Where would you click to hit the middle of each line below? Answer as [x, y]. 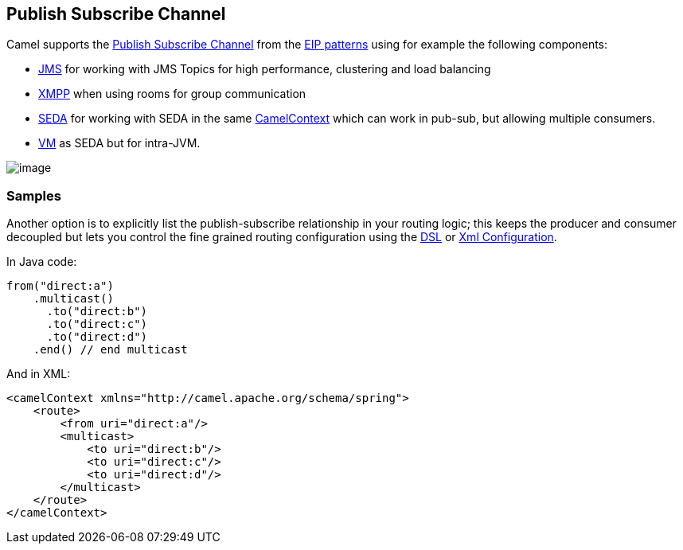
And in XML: [39, 374]
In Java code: [42, 262]
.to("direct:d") [97, 337]
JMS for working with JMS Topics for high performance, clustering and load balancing [265, 69]
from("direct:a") [60, 286]
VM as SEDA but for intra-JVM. [119, 143]
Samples [34, 195]
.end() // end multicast [110, 350]
